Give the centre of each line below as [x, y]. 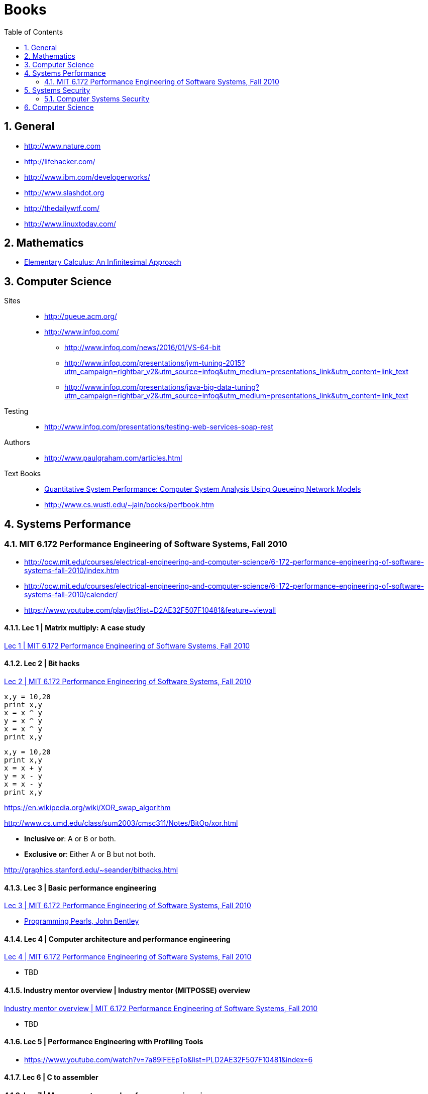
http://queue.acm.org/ [81, 316]
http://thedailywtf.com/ [62, 208]
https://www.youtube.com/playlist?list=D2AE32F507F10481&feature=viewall [150, 610]
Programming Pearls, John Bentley [82, 921]
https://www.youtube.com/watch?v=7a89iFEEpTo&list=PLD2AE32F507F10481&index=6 [169, 1059]
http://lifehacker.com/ [60, 161]
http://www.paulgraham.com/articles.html [113, 458]
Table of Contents [34, 32]
